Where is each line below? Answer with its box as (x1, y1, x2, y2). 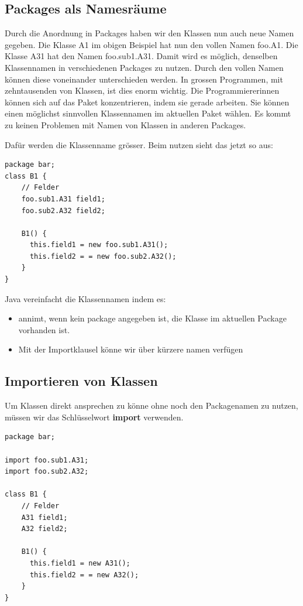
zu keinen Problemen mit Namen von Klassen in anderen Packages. (5, 118, 246, 131)
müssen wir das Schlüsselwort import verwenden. (5, 410, 184, 423)
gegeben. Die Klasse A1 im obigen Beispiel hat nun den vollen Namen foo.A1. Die (5, 38, 298, 50)
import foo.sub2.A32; (5, 467, 89, 476)
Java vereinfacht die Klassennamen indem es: (5, 292, 166, 304)
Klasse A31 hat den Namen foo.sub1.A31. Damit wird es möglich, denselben (5, 50, 278, 62)
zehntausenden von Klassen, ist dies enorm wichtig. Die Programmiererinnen (5, 84, 280, 97)
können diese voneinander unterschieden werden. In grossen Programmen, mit (5, 73, 283, 85)
